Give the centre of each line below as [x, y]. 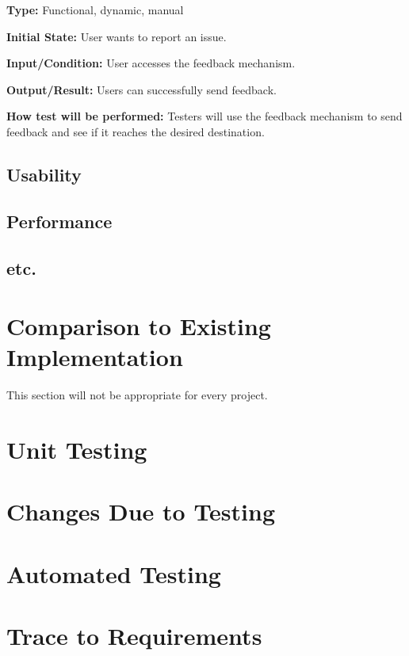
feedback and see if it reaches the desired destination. [136, 131]
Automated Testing [114, 573]
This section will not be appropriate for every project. [137, 395]
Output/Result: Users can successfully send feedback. [141, 89]
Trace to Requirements [134, 636]
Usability [44, 174]
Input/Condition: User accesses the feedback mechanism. [151, 63]
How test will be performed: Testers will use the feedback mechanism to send [204, 116]
